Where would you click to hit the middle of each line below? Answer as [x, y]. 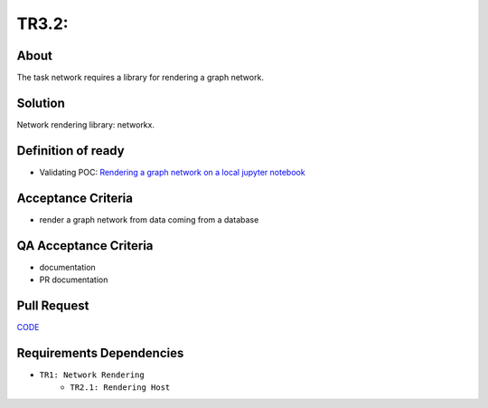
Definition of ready [71, 151]
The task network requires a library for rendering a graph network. [140, 78]
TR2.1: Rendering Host [120, 388]
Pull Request [53, 305]
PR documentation [74, 280]
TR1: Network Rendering [92, 375]
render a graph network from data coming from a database [149, 219]
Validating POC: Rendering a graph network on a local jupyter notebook [173, 172]
